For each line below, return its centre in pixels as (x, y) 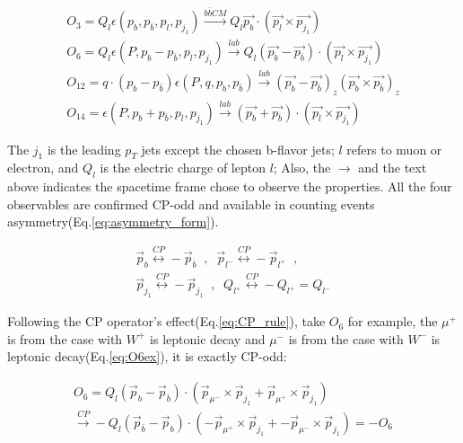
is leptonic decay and (208, 338)
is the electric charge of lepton (183, 168)
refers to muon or (394, 149)
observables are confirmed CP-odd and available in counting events (191, 204)
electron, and (43, 168)
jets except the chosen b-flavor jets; (238, 149)
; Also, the (302, 168)
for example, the (393, 321)
